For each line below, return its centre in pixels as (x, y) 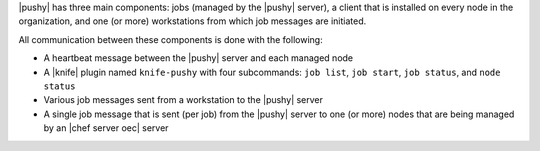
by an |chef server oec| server (106, 128)
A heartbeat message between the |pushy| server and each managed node (198, 58)
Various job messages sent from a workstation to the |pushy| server (183, 100)
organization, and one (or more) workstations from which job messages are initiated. (192, 21)
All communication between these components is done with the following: (171, 39)
